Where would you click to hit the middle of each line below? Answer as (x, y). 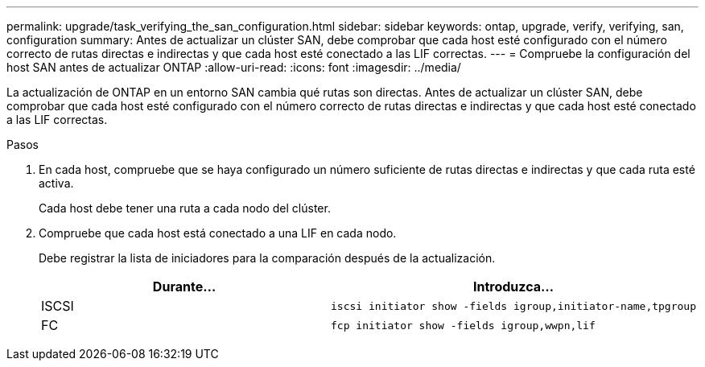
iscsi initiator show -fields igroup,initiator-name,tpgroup (513, 306)
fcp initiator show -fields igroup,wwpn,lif (463, 325)
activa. (56, 183)
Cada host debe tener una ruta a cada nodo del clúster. (185, 208)
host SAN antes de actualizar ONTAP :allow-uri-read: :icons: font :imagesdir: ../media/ (234, 67)
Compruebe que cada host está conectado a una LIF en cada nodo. (218, 233)
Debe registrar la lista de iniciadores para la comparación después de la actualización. (267, 258)
